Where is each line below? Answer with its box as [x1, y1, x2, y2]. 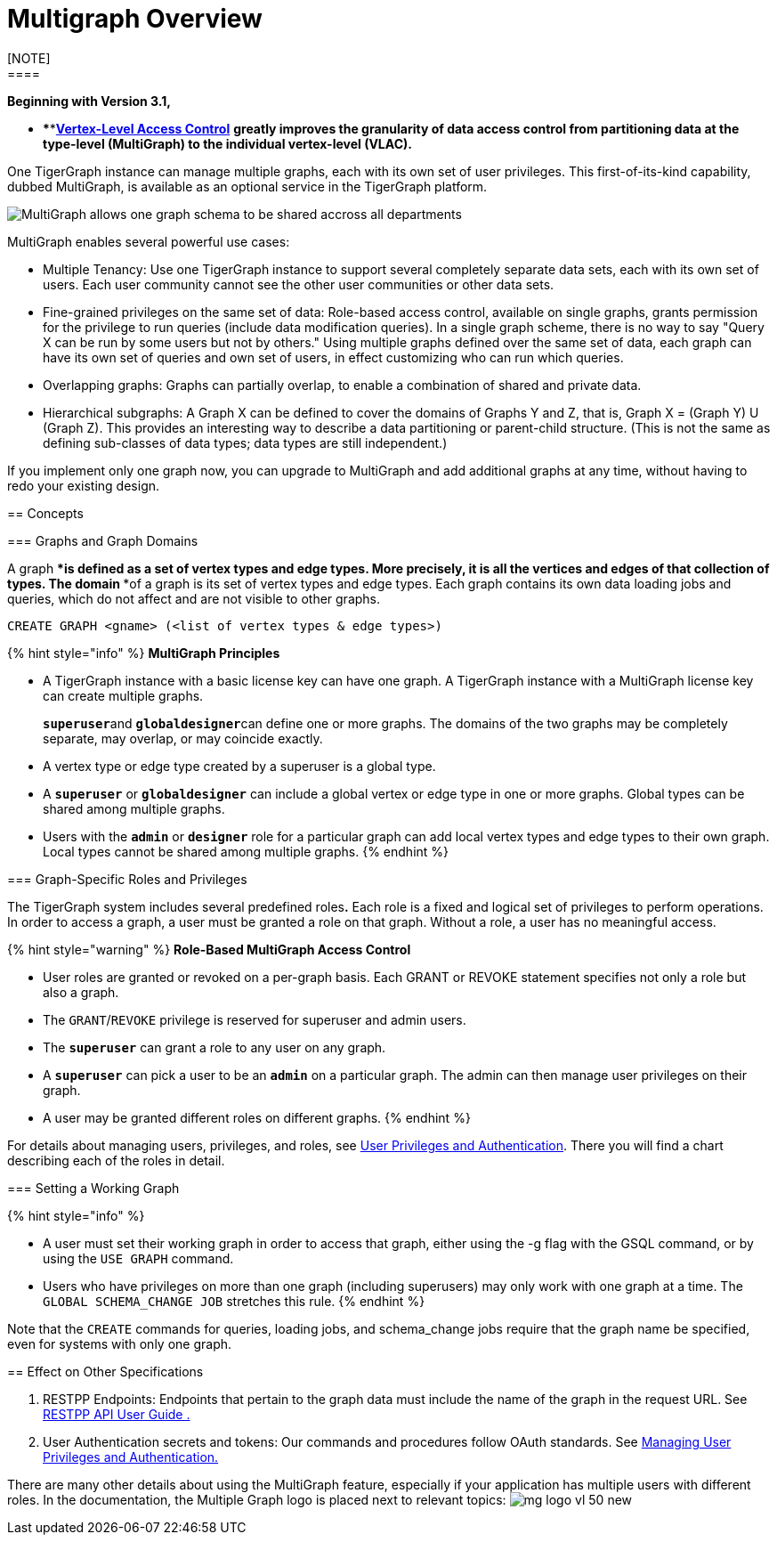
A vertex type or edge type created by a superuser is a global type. [43, 758, 436, 774]
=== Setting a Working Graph [7, 1180, 180, 1196]
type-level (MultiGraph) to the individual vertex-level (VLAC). [43, 135, 412, 151]
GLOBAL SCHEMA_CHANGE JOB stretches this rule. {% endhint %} [43, 1293, 425, 1309]
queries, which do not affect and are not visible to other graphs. [7, 590, 381, 606]
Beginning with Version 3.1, [7, 93, 171, 109]
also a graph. [43, 984, 119, 1000]
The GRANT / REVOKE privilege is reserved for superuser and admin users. [43, 1011, 466, 1027]
